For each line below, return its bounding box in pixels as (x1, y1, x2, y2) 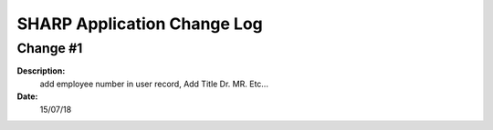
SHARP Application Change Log (16, 14, 264, 34)
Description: (16, 65, 66, 76)
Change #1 (16, 40, 83, 56)
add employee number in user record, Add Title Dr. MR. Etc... (39, 78, 269, 89)
